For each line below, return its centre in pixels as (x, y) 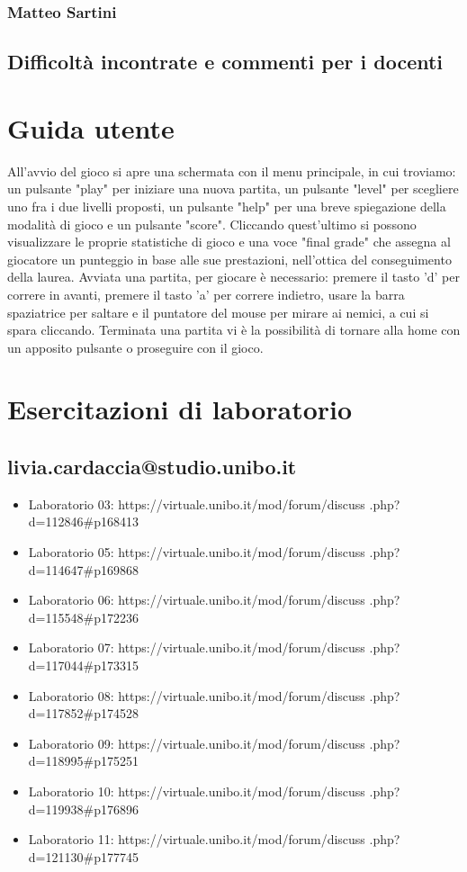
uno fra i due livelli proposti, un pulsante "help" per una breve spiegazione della (227, 206)
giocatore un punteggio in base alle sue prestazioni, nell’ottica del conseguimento (229, 259)
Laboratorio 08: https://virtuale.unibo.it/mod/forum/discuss (197, 695)
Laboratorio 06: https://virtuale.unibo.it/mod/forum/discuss (197, 600)
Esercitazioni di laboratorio (180, 409)
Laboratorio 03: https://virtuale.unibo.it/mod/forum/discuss (197, 503)
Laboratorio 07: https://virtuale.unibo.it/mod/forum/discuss (197, 647)
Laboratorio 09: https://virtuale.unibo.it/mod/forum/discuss (197, 743)
